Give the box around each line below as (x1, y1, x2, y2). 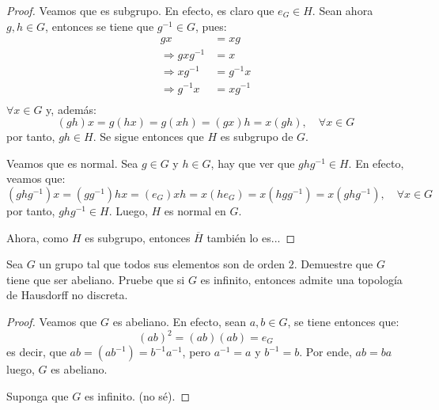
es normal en (164, 202, 226, 218)
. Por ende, (299, 344, 352, 360)
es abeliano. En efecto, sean (112, 313, 247, 329)
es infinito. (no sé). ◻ (84, 387, 191, 404)
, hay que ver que (210, 154, 295, 171)
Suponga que (6, 387, 69, 404)
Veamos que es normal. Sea (6, 154, 138, 171)
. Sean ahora (312, 2, 373, 18)
